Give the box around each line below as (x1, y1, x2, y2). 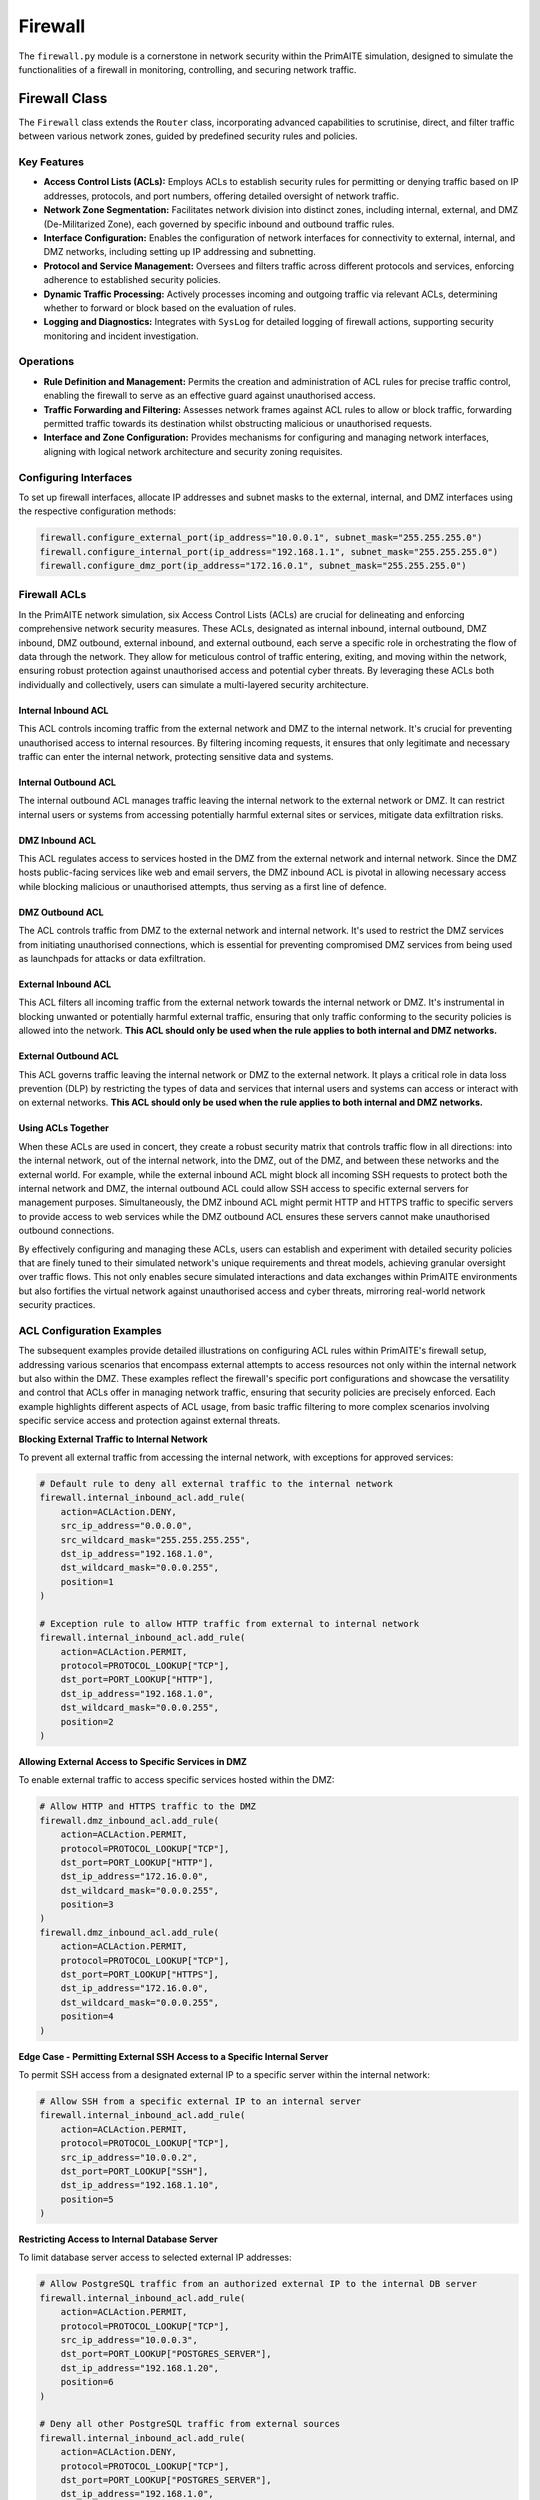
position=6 (60, 2376, 114, 2388)
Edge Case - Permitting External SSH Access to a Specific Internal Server (18, 2050, 329, 2062)
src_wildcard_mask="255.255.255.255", (60, 1534, 251, 1545)
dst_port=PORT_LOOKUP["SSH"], (60, 2165, 209, 2177)
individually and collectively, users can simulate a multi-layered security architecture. (18, 678, 369, 690)
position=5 (60, 2193, 114, 2205)
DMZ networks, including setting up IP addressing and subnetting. (43, 246, 317, 258)
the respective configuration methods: (18, 505, 177, 517)
